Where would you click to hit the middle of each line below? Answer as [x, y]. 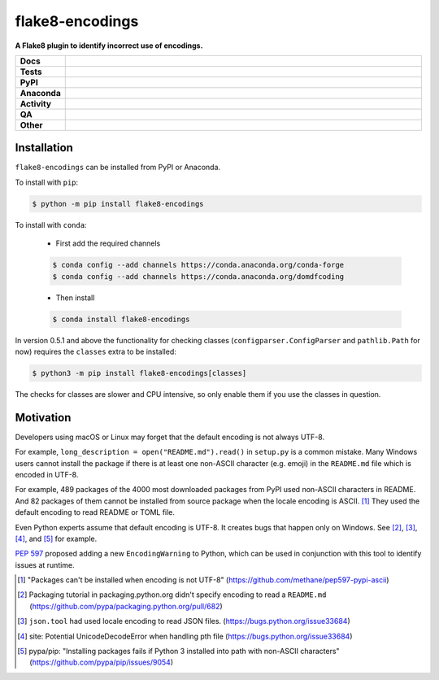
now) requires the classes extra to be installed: [96, 351]
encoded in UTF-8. [47, 474]
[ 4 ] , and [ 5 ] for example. [56, 538]
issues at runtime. [45, 564]
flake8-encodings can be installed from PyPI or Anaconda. [118, 168]
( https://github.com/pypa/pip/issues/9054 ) [102, 662]
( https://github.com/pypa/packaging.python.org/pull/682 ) [126, 606]
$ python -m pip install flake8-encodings [118, 204]
